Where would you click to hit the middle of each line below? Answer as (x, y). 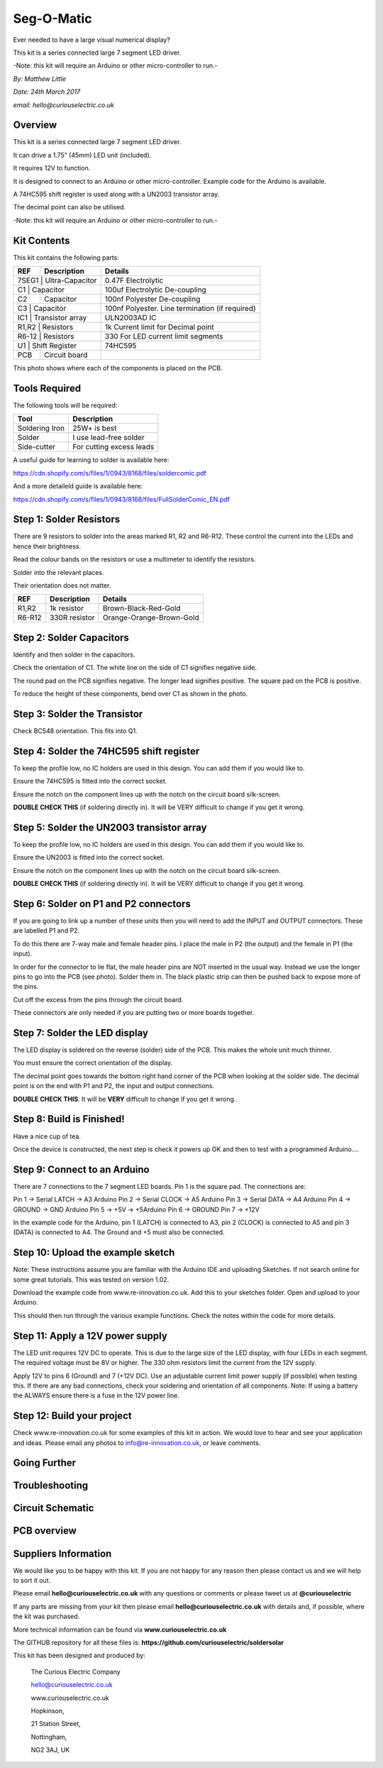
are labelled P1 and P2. (46, 930)
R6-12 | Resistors (46, 336)
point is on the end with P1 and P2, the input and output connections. (114, 1086)
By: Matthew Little (40, 79)
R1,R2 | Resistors (45, 327)
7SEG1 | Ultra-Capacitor (57, 280)
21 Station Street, (56, 1724)
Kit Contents (41, 240)
